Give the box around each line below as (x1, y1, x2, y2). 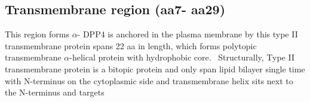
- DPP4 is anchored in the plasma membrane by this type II (77, 28, 298, 40)
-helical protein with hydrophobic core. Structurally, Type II (69, 51, 294, 63)
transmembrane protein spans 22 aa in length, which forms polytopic (5, 39, 257, 52)
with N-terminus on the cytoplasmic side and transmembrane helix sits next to (5, 74, 293, 87)
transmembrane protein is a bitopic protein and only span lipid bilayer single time (5, 62, 305, 75)
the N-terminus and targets (5, 86, 105, 98)
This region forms (5, 28, 69, 40)
